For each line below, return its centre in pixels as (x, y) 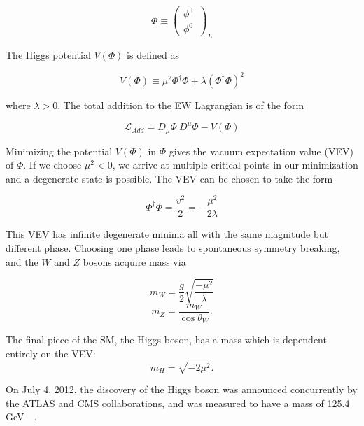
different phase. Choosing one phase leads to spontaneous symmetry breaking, (173, 248)
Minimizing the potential (59, 151)
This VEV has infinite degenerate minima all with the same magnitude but (167, 234)
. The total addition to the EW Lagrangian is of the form (181, 105)
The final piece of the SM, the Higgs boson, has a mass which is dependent (166, 340)
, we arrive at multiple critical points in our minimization (235, 165)
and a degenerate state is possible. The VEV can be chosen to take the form (169, 178)
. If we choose (52, 165)
